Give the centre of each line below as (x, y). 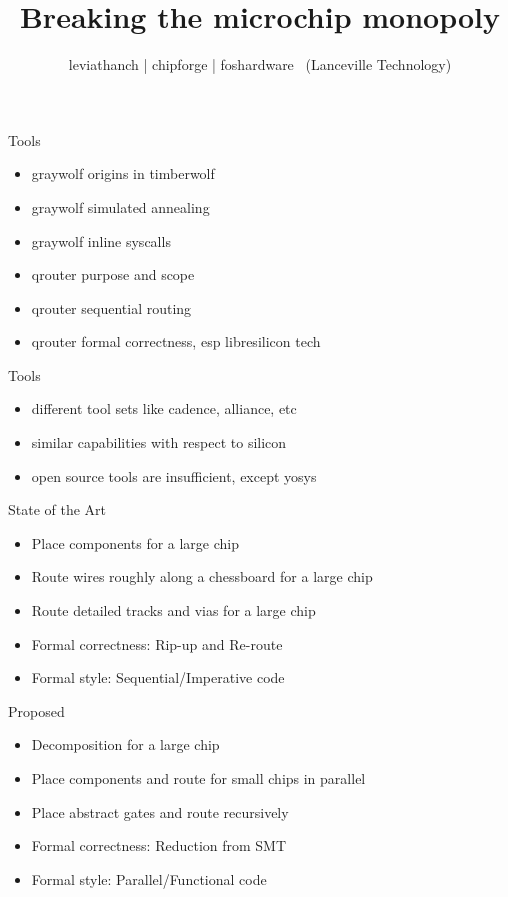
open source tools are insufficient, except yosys (174, 475)
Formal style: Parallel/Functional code (149, 878)
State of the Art (57, 509)
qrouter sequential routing (111, 307)
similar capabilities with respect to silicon (159, 442)
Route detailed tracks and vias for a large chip (173, 610)
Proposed (36, 710)
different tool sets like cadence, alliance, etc (164, 408)
